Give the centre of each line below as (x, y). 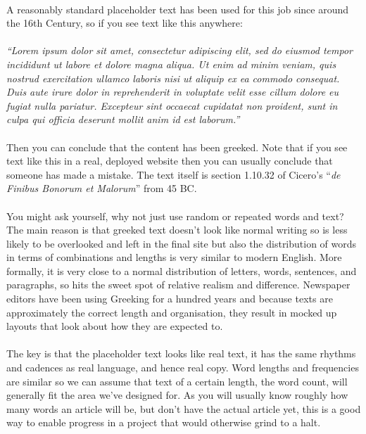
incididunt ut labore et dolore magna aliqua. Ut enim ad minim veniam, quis (171, 64)
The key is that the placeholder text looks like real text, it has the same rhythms (181, 353)
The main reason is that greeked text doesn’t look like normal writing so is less (177, 230)
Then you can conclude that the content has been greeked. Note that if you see (177, 147)
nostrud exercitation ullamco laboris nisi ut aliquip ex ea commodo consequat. (173, 78)
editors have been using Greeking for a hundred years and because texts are (170, 299)
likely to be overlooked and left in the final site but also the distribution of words (182, 243)
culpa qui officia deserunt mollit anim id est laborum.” (123, 119)
